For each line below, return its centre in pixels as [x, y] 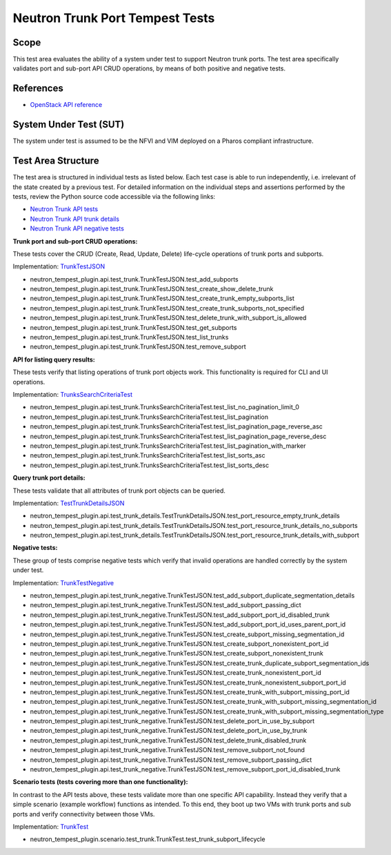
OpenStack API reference [66, 105]
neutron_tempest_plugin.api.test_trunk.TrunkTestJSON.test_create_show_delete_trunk [152, 289]
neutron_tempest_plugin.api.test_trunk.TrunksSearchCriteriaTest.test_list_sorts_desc [150, 465]
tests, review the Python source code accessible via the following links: [114, 196]
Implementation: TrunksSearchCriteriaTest [72, 394]
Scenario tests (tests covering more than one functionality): [100, 782]
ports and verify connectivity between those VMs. [84, 814]
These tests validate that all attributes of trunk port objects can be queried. [119, 491]
